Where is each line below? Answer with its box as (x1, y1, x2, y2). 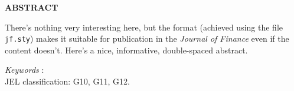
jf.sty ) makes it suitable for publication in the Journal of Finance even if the (5, 32, 289, 45)
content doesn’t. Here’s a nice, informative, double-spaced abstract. (5, 43, 248, 56)
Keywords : (5, 63, 44, 76)
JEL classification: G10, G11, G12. (5, 75, 130, 87)
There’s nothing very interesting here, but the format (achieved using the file (5, 21, 283, 33)
